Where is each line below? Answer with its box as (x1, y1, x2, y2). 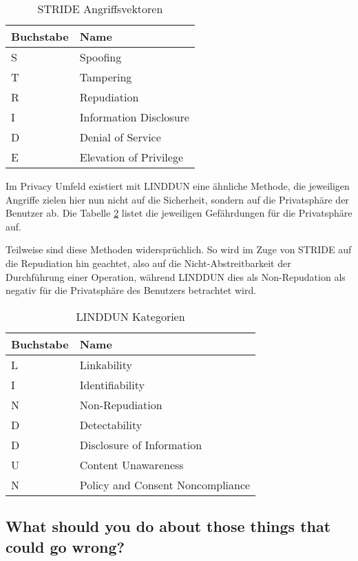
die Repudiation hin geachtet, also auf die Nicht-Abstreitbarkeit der (6, 255, 291, 270)
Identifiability (79, 376, 145, 393)
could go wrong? (6, 535, 125, 557)
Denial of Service (79, 129, 161, 145)
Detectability (79, 416, 143, 433)
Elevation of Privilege (79, 149, 184, 165)
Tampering (79, 69, 132, 85)
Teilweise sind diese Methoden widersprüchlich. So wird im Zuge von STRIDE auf (6, 242, 352, 257)
